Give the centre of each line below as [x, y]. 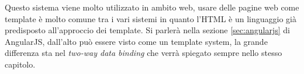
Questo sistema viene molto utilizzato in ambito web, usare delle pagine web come [152, 7]
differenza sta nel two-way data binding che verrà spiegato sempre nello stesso [144, 53]
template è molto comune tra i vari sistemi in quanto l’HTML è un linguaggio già [151, 18]
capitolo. [20, 64]
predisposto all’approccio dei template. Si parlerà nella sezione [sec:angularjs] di [147, 30]
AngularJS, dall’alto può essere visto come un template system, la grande [136, 41]
